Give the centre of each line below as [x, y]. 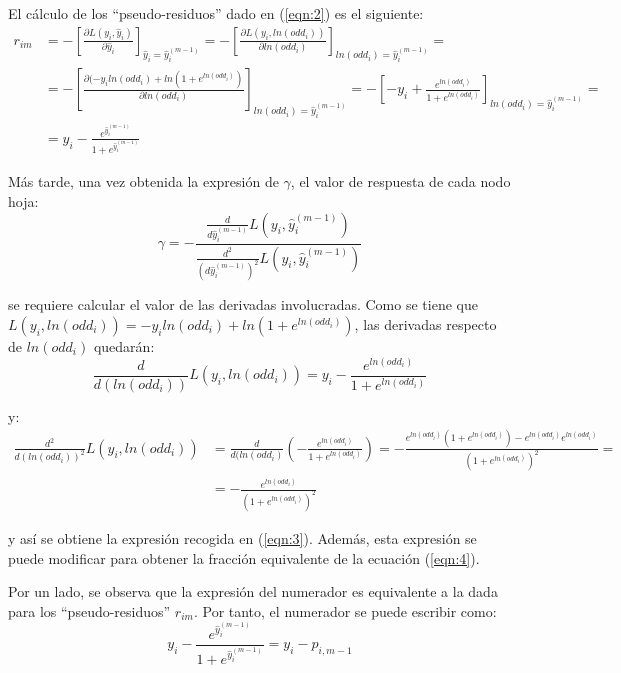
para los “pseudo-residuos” [89, 610]
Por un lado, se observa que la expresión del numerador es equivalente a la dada [253, 591]
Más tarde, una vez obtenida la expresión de [143, 181]
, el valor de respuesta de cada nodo [400, 181]
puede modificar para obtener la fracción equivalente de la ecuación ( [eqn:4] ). [244, 557]
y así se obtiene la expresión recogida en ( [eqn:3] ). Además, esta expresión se [242, 537]
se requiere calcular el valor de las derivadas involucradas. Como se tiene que [243, 304]
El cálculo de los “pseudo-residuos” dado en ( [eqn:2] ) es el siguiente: [216, 13]
